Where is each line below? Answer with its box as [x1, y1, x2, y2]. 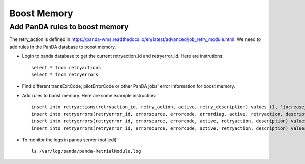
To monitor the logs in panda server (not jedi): [22, 137, 118, 143]
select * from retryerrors [31, 71, 99, 77]
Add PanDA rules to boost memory [9, 22, 129, 31]
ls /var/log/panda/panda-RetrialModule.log [31, 148, 141, 154]
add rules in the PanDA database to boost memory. [9, 44, 116, 50]
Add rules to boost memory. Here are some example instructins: [22, 92, 156, 98]
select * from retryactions [31, 65, 101, 70]
